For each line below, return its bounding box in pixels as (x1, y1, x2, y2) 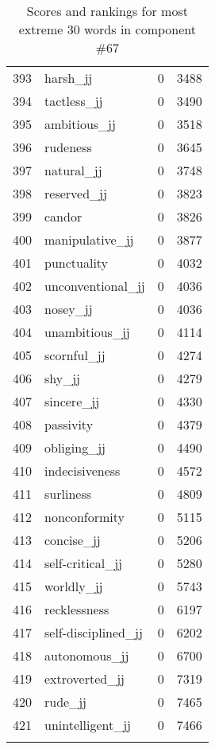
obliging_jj (44, 438, 106, 457)
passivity (44, 415, 94, 433)
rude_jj (44, 692, 86, 711)
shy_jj (44, 369, 81, 387)
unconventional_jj (44, 276, 145, 295)
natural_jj (44, 161, 102, 179)
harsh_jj (44, 69, 93, 87)
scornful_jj (44, 346, 106, 364)
